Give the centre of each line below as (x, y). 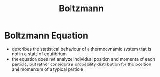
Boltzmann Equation (46, 35)
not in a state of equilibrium (39, 54)
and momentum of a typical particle (47, 69)
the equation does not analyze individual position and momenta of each (83, 59)
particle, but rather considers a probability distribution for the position (81, 64)
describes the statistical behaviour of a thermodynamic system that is (81, 49)
